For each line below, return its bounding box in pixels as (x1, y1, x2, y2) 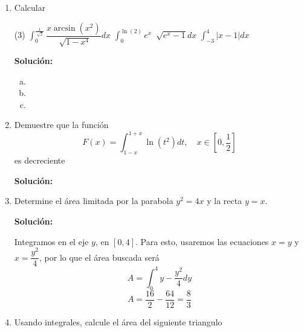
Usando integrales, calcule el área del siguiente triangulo (14, 315, 222, 328)
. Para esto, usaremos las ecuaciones (135, 235, 269, 247)
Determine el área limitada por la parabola (14, 194, 173, 207)
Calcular (14, 1, 46, 13)
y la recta (207, 194, 242, 207)
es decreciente (14, 154, 65, 167)
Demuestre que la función (14, 118, 109, 131)
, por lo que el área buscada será (39, 251, 160, 263)
